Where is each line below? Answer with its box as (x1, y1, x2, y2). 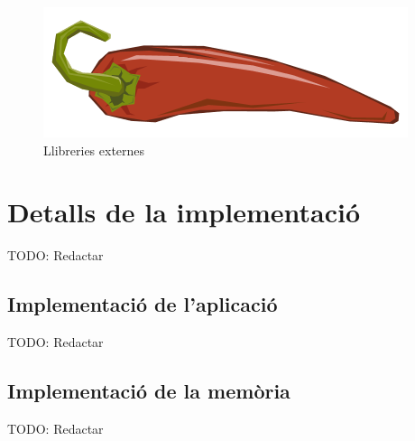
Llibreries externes (43, 140, 145, 159)
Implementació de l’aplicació (7, 290, 278, 318)
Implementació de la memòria (7, 377, 290, 405)
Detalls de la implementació (7, 193, 361, 230)
